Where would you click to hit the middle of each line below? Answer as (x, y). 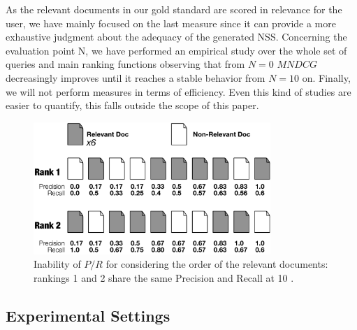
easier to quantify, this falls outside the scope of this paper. (132, 105)
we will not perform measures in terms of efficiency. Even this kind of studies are (178, 91)
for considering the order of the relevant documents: (217, 264)
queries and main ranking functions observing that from (125, 64)
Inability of (57, 264)
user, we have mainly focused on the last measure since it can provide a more (171, 23)
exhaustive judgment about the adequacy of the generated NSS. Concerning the (176, 37)
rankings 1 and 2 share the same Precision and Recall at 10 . (164, 277)
